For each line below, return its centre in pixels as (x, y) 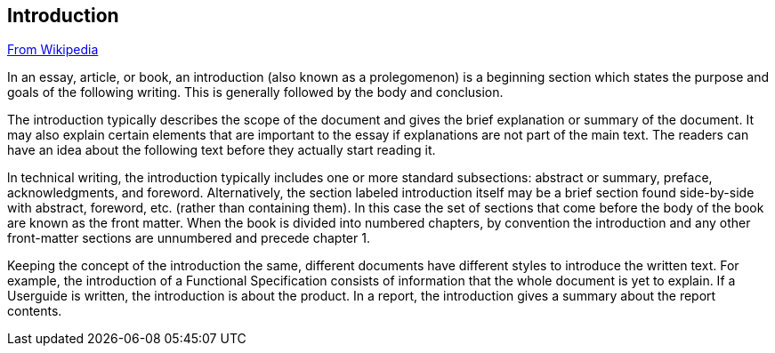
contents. (35, 311)
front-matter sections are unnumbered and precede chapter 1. (189, 238)
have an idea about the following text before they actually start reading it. (222, 150)
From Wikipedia (53, 50)
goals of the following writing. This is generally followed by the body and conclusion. (255, 92)
